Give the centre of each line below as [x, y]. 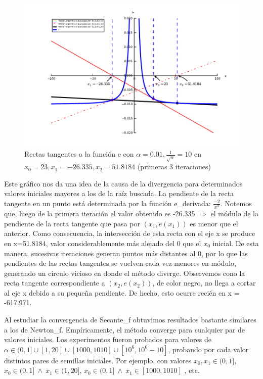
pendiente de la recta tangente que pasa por [72, 223]
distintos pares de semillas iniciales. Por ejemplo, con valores [98, 360]
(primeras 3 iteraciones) [174, 167]
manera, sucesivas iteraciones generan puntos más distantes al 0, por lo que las [126, 253]
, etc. [192, 370]
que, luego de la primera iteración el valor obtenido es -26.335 [100, 214]
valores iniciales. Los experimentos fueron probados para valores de [108, 339]
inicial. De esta [236, 243]
